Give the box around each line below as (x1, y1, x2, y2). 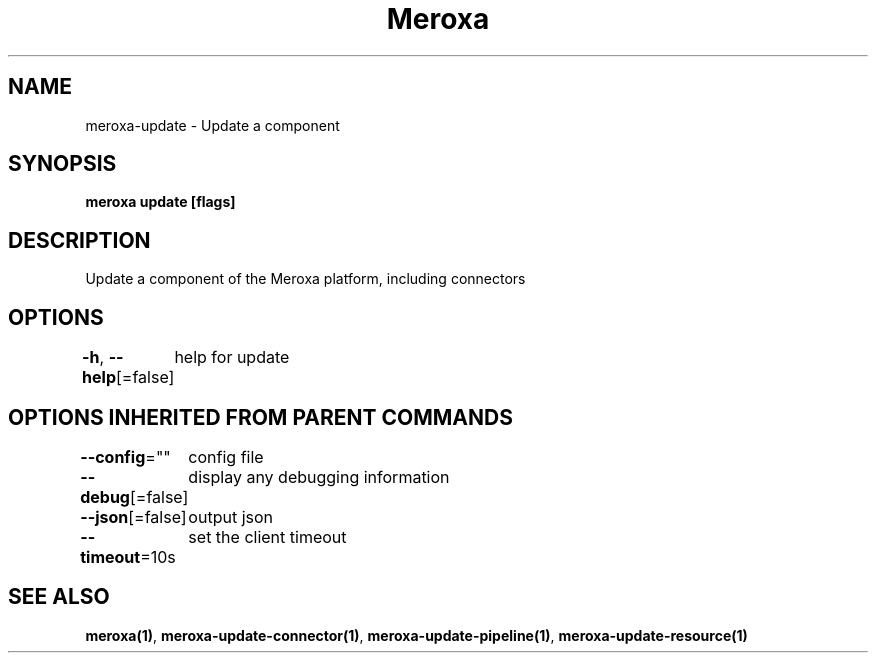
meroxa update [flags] (85, 193, 236, 211)
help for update (174, 347, 290, 368)
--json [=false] (80, 506, 187, 527)
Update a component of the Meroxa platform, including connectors (85, 270, 526, 288)
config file (188, 446, 264, 467)
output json (188, 506, 274, 527)
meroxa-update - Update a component (85, 116, 340, 134)
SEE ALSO (8, 584, 110, 610)
